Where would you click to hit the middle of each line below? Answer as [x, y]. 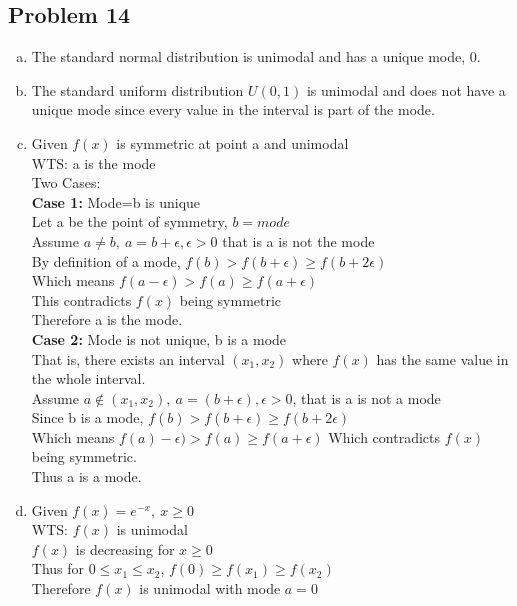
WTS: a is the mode [93, 162]
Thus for [58, 568]
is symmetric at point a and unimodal [232, 142]
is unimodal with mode [210, 588]
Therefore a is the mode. [107, 319]
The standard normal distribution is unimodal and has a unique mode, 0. [256, 56]
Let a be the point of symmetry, [129, 221]
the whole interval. [88, 378]
